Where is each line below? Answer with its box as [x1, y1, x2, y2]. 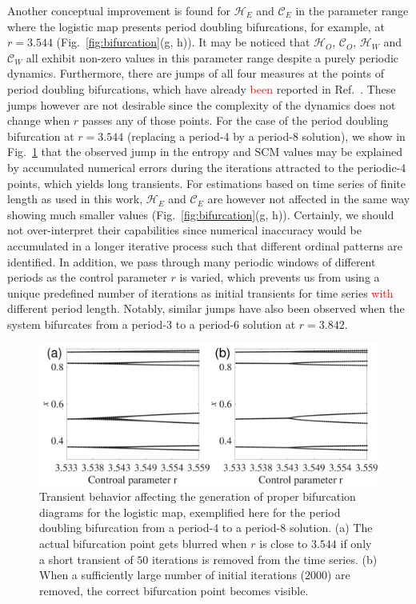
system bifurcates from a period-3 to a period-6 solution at [7, 315, 296, 332]
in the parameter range [295, 2, 409, 18]
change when [7, 112, 70, 129]
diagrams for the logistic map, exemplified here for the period [39, 503, 341, 520]
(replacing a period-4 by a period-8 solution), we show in [126, 127, 406, 144]
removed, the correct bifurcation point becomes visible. [39, 582, 309, 598]
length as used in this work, [7, 190, 143, 207]
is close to [259, 535, 308, 552]
